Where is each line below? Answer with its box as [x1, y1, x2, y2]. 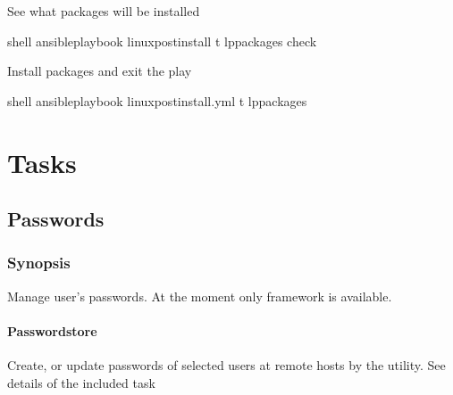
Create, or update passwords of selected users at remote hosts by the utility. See [7, 356, 446, 374]
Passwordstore [7, 321, 97, 340]
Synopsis [7, 251, 71, 274]
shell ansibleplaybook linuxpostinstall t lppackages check [7, 31, 317, 50]
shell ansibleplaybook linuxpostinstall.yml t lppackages [7, 91, 307, 110]
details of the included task [7, 373, 155, 391]
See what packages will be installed [7, 2, 200, 20]
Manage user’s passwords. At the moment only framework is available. [7, 286, 392, 305]
